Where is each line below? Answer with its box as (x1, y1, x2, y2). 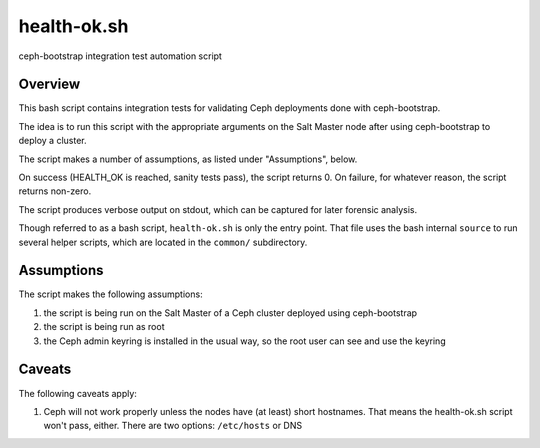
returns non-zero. (18, 185, 92, 197)
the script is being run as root (43, 321, 165, 333)
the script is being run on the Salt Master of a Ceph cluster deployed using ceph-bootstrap (43, 306, 418, 319)
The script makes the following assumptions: (18, 288, 204, 300)
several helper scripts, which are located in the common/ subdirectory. (18, 236, 308, 248)
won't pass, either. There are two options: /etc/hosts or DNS (43, 420, 303, 432)
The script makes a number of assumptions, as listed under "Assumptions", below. (18, 153, 358, 165)
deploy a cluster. (18, 135, 87, 147)
